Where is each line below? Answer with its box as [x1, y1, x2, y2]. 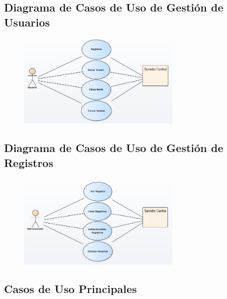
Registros [4, 154, 53, 170]
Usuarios [4, 14, 50, 29]
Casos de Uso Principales [4, 280, 137, 296]
